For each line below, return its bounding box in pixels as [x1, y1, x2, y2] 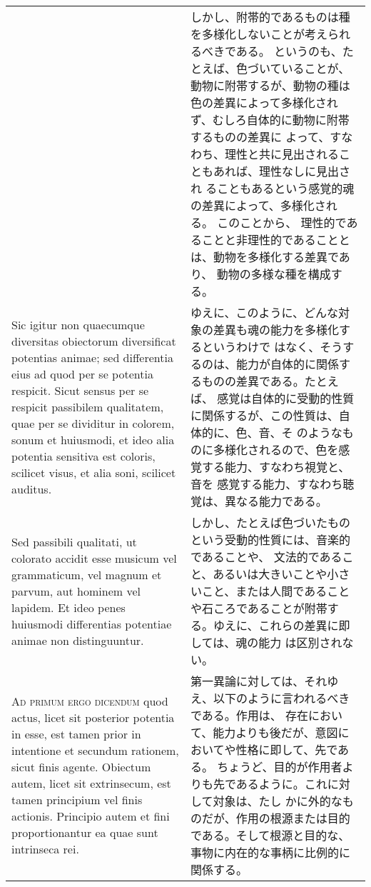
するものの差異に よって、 [190, 129, 330, 145]
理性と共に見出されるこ [224, 146, 350, 162]
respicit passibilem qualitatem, [11, 398, 164, 415]
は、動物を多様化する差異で [190, 249, 339, 265]
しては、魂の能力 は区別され [190, 634, 342, 651]
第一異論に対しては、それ [190, 673, 327, 689]
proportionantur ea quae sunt [11, 824, 158, 841]
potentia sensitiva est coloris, [11, 447, 156, 464]
